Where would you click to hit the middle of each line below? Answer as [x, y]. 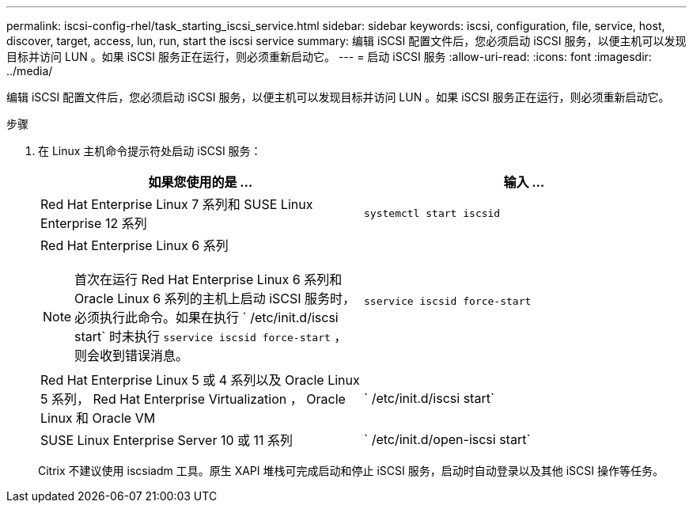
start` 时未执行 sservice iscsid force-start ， [211, 336]
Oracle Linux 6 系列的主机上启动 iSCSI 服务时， [215, 298]
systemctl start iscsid [432, 213]
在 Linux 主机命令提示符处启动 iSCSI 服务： [150, 151]
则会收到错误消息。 [132, 355]
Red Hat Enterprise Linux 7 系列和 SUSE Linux [177, 204]
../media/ [30, 71]
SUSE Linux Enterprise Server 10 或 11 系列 [167, 440]
